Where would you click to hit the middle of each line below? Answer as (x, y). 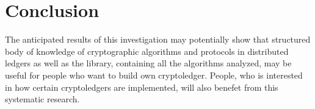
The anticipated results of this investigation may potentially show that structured (158, 39)
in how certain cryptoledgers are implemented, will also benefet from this (142, 87)
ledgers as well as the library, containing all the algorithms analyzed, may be (148, 63)
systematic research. (42, 99)
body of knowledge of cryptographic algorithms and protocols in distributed (147, 51)
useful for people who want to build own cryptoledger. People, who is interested (154, 75)
